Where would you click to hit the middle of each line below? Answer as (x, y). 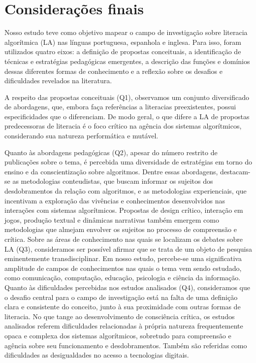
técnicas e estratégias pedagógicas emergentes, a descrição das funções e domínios (127, 61)
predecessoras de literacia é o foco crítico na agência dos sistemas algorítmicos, (123, 126)
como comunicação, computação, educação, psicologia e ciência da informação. (123, 278)
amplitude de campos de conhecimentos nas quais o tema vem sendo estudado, (123, 268)
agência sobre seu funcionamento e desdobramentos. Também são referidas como (126, 345)
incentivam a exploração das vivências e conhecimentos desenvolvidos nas (115, 200)
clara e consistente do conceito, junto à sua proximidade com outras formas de (123, 307)
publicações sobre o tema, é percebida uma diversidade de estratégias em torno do (128, 162)
